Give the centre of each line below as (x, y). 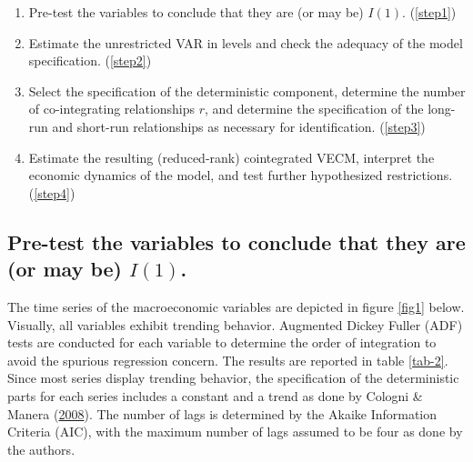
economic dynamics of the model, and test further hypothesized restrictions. (241, 175)
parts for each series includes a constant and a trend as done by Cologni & (215, 395)
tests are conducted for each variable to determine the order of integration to (222, 342)
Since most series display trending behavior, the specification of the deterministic (233, 378)
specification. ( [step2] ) (90, 60)
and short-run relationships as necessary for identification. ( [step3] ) (239, 126)
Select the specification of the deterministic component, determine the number (247, 90)
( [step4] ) (52, 192)
